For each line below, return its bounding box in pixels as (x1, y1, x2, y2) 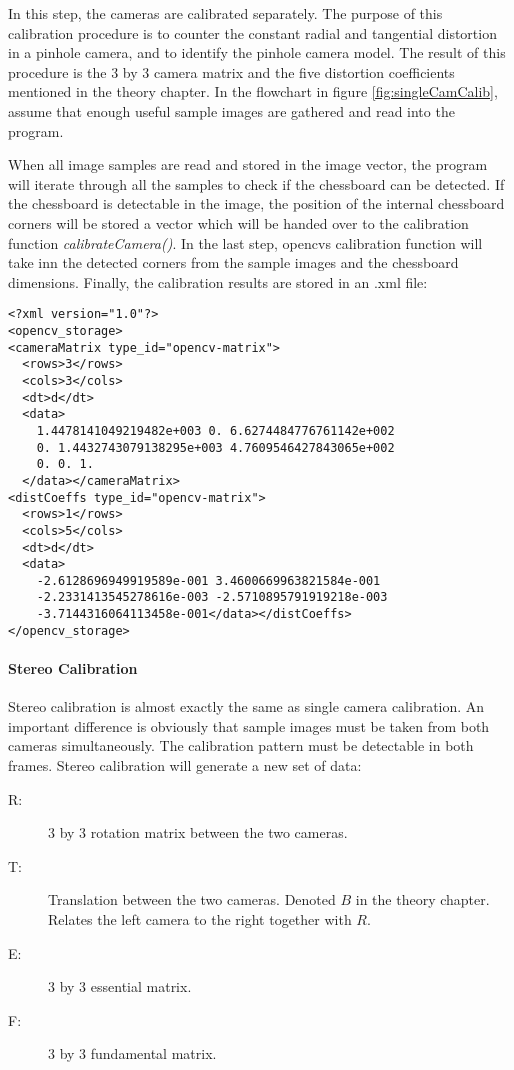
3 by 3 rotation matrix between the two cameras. (48, 822, 348, 843)
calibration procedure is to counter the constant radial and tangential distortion (8, 22, 497, 43)
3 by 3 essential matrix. (48, 976, 192, 997)
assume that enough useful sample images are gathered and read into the (8, 100, 455, 121)
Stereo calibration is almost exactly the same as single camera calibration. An (8, 696, 485, 717)
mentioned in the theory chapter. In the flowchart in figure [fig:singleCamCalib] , (8, 81, 498, 102)
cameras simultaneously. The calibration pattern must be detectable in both (8, 735, 474, 756)
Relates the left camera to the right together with (48, 908, 352, 929)
